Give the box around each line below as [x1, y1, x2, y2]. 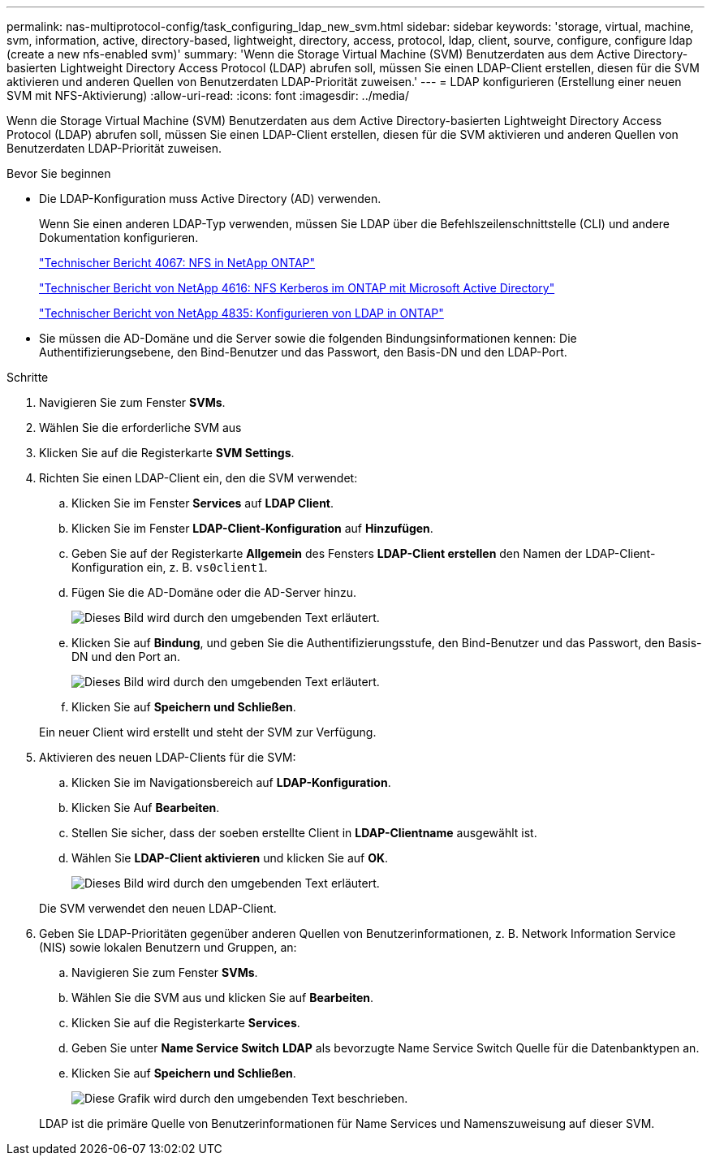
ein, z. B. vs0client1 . [146, 560, 268, 574]
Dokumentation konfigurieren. [39, 231, 199, 244]
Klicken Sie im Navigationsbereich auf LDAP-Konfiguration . [71, 775, 391, 789]
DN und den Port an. [71, 650, 181, 663]
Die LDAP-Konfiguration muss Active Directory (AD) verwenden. [39, 192, 381, 205]
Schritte [6, 370, 49, 384]
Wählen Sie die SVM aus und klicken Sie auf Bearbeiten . [71, 991, 374, 1004]
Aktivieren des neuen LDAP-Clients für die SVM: [39, 750, 296, 764]
